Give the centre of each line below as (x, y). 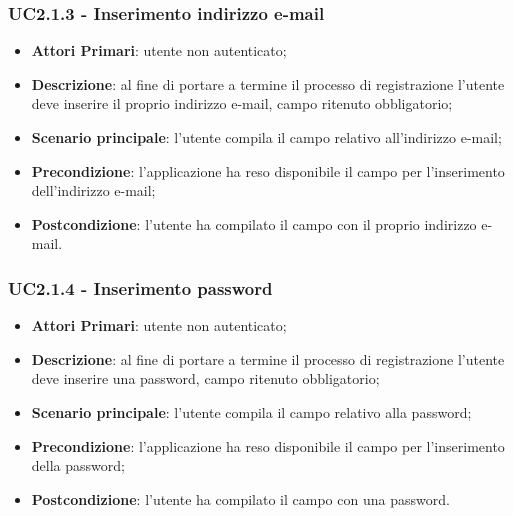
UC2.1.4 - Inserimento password (140, 287)
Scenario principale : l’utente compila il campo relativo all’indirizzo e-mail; (266, 137)
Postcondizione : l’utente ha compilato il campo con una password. (240, 498)
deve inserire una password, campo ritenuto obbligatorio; (205, 378)
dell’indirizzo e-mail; (93, 190)
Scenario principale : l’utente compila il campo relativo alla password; (251, 411)
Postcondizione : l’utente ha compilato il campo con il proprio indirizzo (254, 223)
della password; (78, 465)
